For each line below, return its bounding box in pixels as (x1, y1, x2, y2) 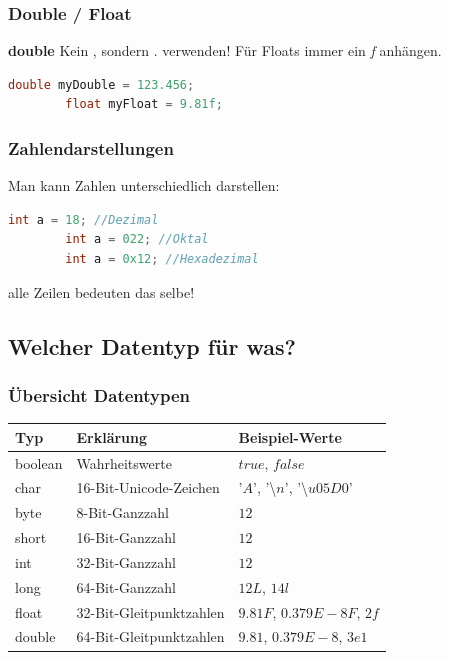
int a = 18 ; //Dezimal (8, 212, 159, 227)
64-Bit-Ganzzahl (76, 576, 176, 597)
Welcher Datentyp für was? (8, 330, 296, 361)
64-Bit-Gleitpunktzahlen (76, 626, 225, 647)
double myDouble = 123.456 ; (8, 77, 195, 92)
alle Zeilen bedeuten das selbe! (8, 281, 195, 302)
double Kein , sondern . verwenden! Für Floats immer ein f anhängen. (8, 40, 442, 61)
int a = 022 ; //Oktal (65, 232, 209, 247)
